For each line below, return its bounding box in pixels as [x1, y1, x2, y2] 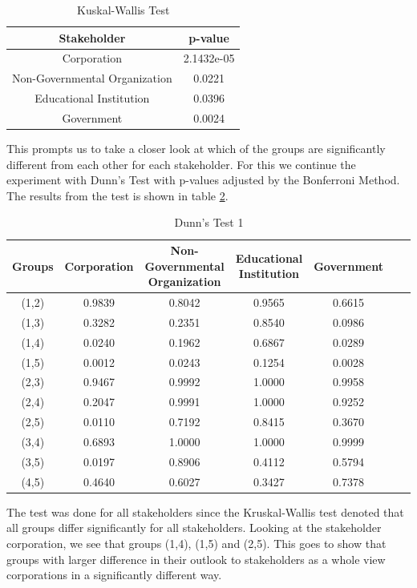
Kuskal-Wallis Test [77, 2, 170, 18]
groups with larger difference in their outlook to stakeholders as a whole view [6, 550, 386, 567]
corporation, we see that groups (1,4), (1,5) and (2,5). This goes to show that [6, 534, 387, 551]
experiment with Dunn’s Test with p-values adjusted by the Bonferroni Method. [6, 171, 400, 188]
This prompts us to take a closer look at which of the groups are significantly [6, 140, 386, 157]
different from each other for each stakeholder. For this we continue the [6, 155, 356, 172]
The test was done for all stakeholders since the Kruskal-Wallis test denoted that [6, 503, 404, 520]
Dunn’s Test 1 [174, 214, 244, 231]
